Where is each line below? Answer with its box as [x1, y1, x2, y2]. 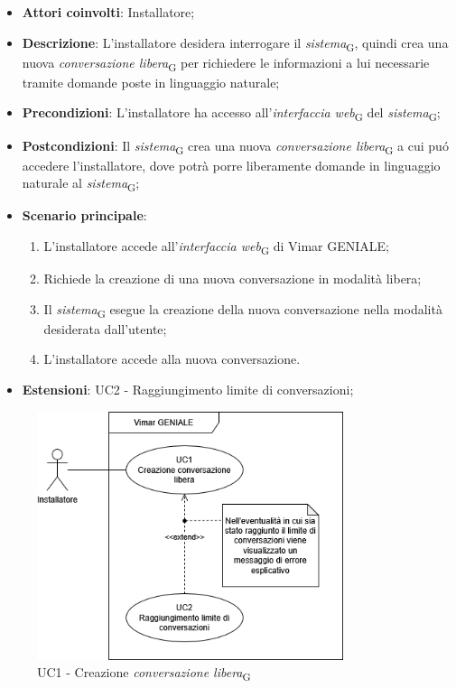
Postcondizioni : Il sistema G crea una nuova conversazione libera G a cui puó [22, 135, 449, 157]
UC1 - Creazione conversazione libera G [37, 663, 251, 684]
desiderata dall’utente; [43, 319, 167, 338]
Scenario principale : [22, 206, 147, 225]
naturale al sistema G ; [22, 173, 140, 195]
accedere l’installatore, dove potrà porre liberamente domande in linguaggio [22, 155, 441, 174]
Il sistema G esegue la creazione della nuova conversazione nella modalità [43, 299, 442, 321]
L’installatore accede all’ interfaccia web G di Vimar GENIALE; [43, 237, 390, 257]
